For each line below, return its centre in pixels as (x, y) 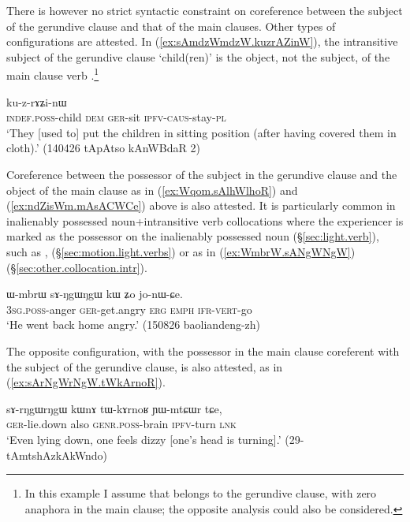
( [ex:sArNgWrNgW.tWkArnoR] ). (86, 382)
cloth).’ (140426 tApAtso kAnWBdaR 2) (103, 148)
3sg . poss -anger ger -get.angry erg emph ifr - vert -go (129, 309)
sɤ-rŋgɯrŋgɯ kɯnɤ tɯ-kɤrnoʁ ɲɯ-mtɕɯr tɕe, (114, 408)
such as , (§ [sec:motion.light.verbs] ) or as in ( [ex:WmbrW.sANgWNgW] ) (181, 251)
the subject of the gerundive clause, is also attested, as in (145, 366)
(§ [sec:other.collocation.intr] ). (77, 267)
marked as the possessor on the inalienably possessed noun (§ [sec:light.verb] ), (193, 236)
